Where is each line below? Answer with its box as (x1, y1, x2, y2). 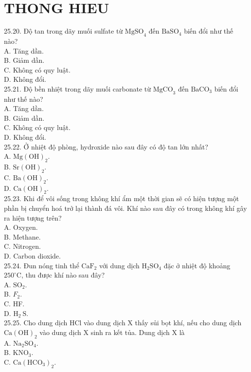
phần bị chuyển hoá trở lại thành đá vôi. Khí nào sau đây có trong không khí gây (4, 203, 247, 213)
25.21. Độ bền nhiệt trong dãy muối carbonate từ (4, 83, 151, 93)
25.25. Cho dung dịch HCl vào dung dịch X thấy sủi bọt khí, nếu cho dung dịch (4, 317, 242, 328)
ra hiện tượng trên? (4, 212, 62, 223)
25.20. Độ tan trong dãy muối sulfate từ (4, 26, 123, 36)
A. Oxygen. (4, 222, 38, 232)
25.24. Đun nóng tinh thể (4, 260, 79, 270)
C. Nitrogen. (4, 241, 41, 251)
